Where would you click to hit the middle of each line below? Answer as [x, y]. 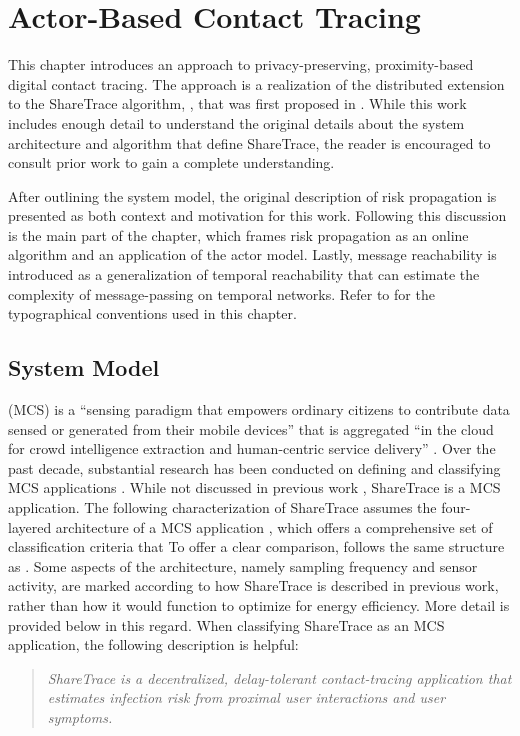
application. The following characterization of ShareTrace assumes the [222, 507]
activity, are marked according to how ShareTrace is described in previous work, [253, 585]
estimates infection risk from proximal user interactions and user [246, 697]
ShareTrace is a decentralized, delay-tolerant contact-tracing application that [279, 677]
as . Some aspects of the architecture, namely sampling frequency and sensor [243, 565]
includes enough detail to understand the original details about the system [236, 122]
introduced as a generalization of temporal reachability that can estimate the [244, 274]
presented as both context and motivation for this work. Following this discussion [257, 215]
